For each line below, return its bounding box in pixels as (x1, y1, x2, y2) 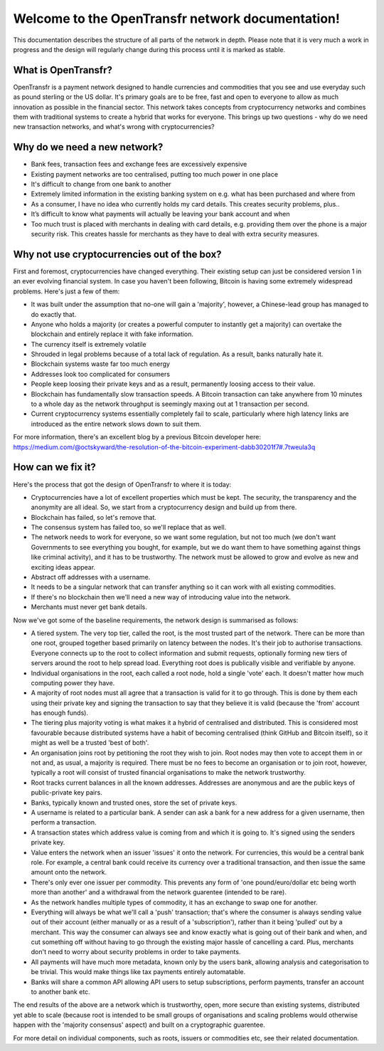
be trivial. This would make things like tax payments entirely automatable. (31, 968, 246, 976)
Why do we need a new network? (13, 141, 164, 153)
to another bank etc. (31, 988, 90, 996)
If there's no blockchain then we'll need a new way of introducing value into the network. (31, 592, 292, 601)
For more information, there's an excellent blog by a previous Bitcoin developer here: (13, 433, 261, 441)
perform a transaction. (31, 818, 97, 827)
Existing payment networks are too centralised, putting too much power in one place (31, 169, 279, 178)
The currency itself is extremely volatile (31, 340, 146, 348)
